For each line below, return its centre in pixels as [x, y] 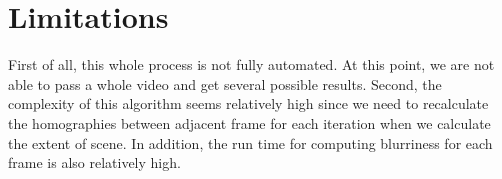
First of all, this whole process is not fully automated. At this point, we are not [251, 64]
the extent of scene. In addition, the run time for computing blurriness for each [250, 142]
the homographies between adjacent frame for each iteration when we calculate [249, 122]
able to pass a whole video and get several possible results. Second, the [225, 83]
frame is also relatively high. [94, 162]
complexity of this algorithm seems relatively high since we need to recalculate [248, 103]
